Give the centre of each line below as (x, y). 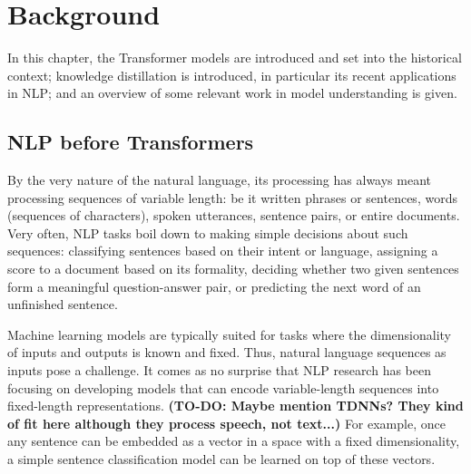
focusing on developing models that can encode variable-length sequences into (223, 387)
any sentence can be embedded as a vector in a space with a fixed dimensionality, (234, 441)
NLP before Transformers (131, 142)
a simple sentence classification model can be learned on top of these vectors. (221, 459)
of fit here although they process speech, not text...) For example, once (226, 423)
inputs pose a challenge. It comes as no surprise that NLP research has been (219, 370)
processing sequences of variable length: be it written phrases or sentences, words (232, 197)
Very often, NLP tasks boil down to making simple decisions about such (208, 232)
